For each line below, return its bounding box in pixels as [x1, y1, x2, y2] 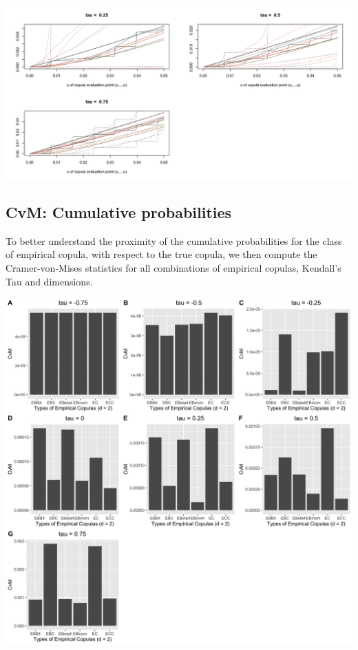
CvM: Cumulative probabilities [6, 201, 232, 222]
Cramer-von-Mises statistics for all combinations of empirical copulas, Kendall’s [6, 260, 341, 274]
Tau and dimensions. [6, 274, 93, 288]
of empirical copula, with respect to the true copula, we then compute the [6, 247, 317, 261]
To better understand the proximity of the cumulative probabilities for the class [6, 233, 342, 248]
